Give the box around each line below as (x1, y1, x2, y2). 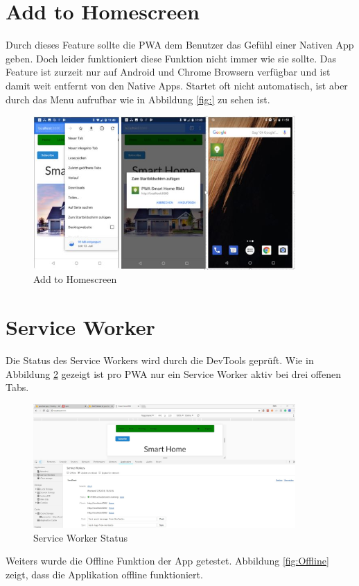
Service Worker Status (33, 530, 128, 544)
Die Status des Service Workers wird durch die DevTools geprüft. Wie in (6, 352, 314, 367)
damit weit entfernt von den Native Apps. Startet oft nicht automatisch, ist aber (6, 78, 348, 92)
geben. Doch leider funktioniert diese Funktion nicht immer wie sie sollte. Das (6, 51, 337, 65)
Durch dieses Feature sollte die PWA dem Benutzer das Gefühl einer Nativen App (6, 37, 354, 52)
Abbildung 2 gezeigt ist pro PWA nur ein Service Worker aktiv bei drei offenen (6, 366, 341, 381)
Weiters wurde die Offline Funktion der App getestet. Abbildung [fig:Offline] (6, 553, 329, 568)
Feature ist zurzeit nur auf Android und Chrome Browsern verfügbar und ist (6, 64, 331, 79)
